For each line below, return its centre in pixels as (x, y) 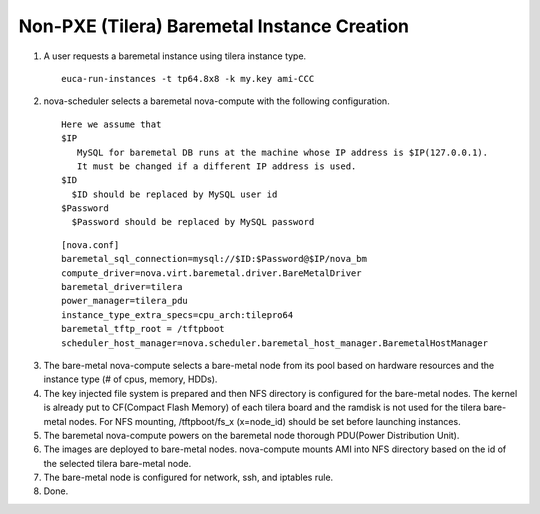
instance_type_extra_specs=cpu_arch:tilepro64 (177, 314)
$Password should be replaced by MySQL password (193, 222)
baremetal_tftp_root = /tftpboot (143, 329)
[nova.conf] (90, 244)
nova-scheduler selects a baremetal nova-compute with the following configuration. (216, 101)
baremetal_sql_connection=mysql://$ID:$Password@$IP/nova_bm (214, 259)
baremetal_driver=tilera (122, 287)
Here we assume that (111, 124)
